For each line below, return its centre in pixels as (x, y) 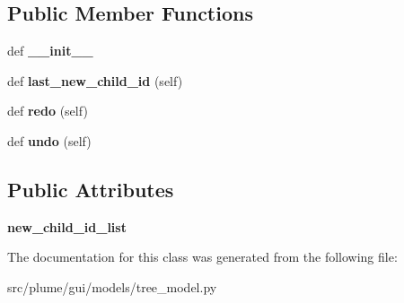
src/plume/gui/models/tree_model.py (112, 286)
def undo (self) (49, 140)
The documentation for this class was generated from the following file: (202, 257)
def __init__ (50, 51)
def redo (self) (48, 111)
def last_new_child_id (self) (95, 80)
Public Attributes (91, 189)
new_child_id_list (67, 226)
